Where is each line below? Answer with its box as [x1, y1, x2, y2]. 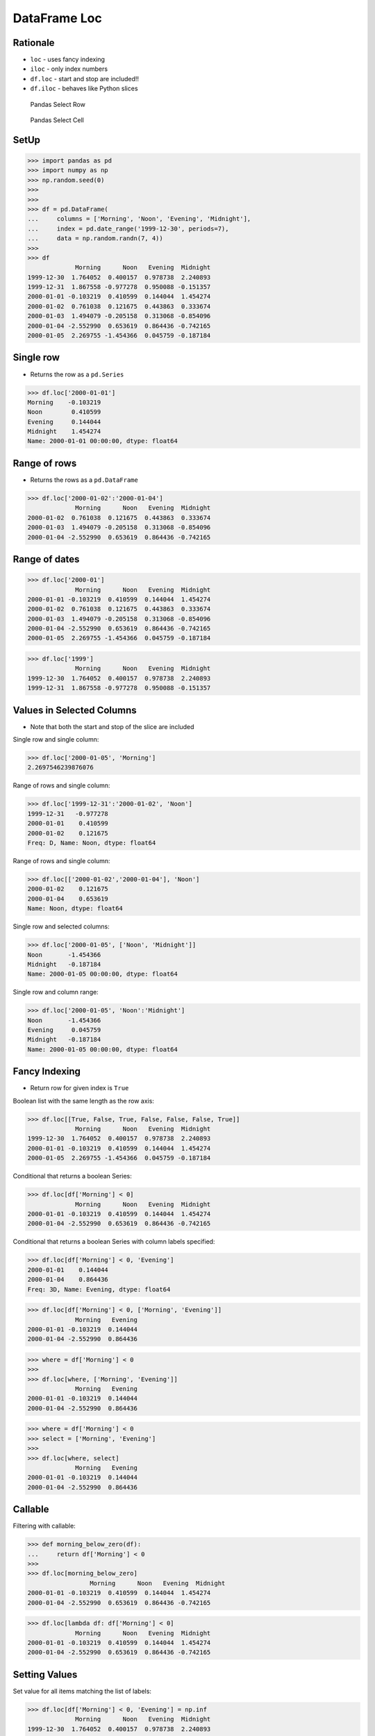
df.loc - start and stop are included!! [30, 74, 139, 83]
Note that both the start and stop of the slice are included [30, 722, 194, 731]
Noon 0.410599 [27, 408, 101, 416]
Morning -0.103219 [27, 398, 101, 406]
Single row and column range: [12, 988, 99, 996]
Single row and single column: [12, 735, 99, 744]
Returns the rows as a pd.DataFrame [30, 476, 138, 484]
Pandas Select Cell [30, 116, 85, 124]
